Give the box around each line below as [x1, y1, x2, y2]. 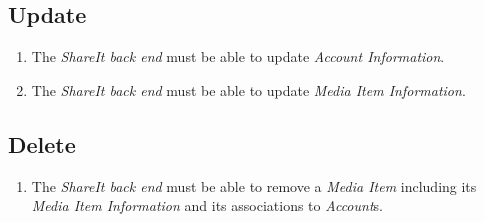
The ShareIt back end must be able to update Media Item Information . [31, 79, 466, 100]
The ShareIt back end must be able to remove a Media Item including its [31, 175, 477, 196]
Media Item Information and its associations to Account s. [31, 195, 383, 216]
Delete [8, 128, 76, 159]
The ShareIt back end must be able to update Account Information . [31, 46, 445, 67]
